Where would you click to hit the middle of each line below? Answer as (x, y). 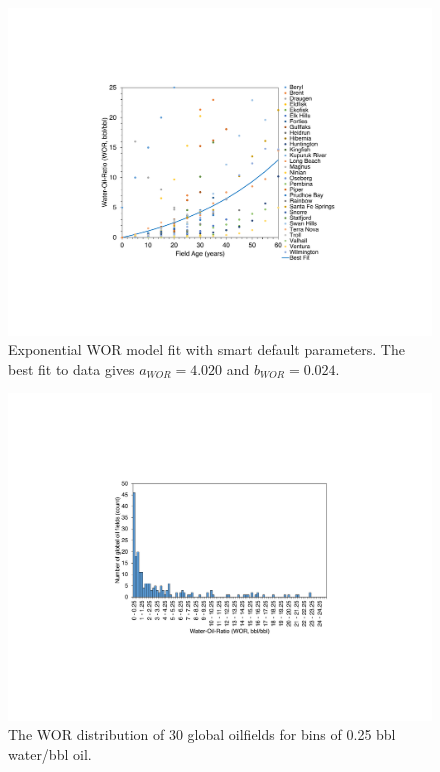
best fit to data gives (71, 368)
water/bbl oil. (50, 754)
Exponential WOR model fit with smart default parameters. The (206, 349)
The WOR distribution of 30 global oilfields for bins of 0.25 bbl (202, 734)
